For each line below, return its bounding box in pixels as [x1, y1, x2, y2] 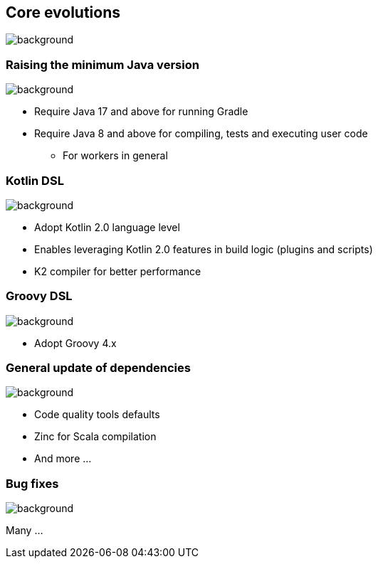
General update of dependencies [6, 361, 191, 376]
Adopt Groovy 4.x [34, 336, 117, 349]
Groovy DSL [6, 289, 73, 304]
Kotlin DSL [6, 173, 64, 188]
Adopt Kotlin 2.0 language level [34, 220, 180, 233]
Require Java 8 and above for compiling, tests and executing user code [34, 127, 368, 140]
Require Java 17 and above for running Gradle [34, 105, 248, 118]
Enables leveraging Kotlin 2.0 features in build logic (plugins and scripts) [34, 243, 373, 255]
